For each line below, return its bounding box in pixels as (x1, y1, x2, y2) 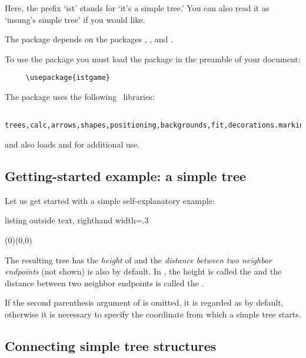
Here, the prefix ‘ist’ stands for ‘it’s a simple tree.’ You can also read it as (5, 2, 270, 14)
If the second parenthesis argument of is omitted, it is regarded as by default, (5, 296, 284, 309)
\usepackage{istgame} (25, 73, 110, 82)
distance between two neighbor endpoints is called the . (5, 276, 204, 289)
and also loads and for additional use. (5, 138, 140, 150)
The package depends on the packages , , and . (5, 33, 173, 45)
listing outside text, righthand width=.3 (5, 214, 149, 226)
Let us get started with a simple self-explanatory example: (5, 194, 215, 206)
